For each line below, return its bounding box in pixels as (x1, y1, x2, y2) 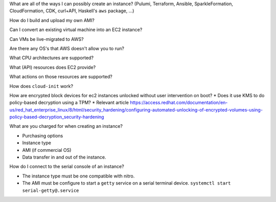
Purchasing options (22, 132, 63, 139)
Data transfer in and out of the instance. (22, 154, 106, 161)
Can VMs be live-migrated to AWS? (9, 36, 84, 42)
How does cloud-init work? (9, 83, 74, 89)
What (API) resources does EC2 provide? (9, 64, 96, 70)
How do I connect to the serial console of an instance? (9, 164, 125, 170)
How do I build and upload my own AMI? (9, 17, 95, 23)
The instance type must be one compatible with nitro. (22, 173, 135, 179)
